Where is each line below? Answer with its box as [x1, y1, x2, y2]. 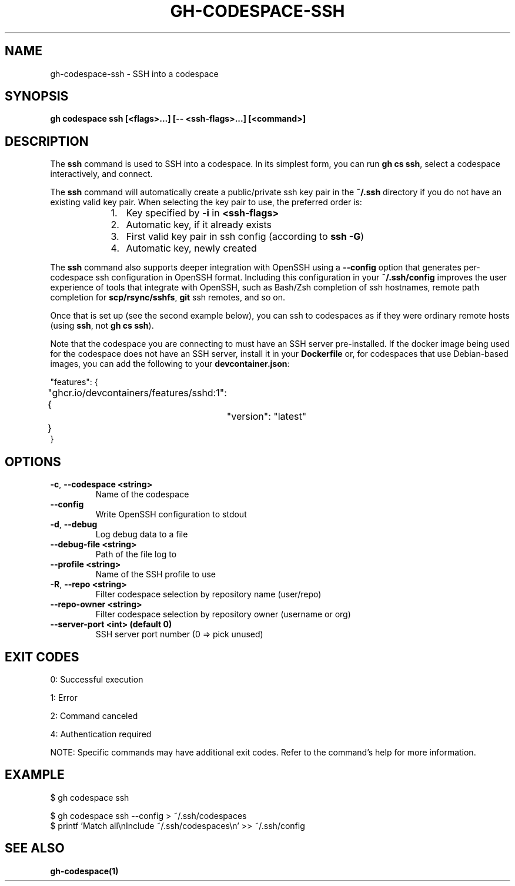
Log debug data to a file [95, 529, 188, 540]
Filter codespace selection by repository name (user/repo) [95, 589, 322, 600]
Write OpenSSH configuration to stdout [95, 509, 247, 520]
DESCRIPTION [5, 133, 89, 149]
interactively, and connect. [50, 169, 153, 179]
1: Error [50, 692, 78, 703]
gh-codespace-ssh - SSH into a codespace [50, 68, 219, 79]
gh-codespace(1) [50, 865, 119, 876]
